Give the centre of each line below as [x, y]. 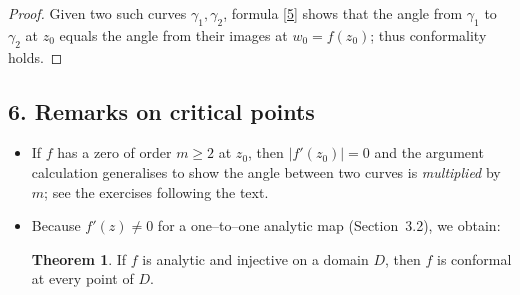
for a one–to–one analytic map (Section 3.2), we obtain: [329, 225]
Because [56, 225]
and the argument [429, 152]
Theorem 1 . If [79, 258]
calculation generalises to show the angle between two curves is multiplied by [266, 171]
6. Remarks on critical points [161, 110]
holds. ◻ [35, 56]
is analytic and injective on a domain [255, 258]
